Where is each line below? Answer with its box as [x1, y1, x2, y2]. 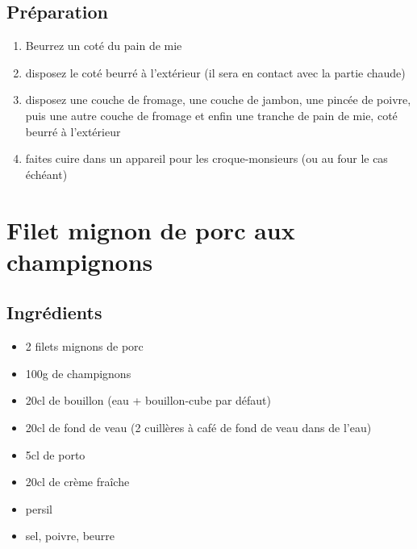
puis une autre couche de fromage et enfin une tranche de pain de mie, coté [25, 106, 398, 123]
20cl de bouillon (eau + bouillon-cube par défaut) [25, 392, 272, 409]
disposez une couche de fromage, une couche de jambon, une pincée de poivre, [25, 91, 411, 108]
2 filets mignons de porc [25, 338, 144, 355]
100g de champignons [25, 364, 131, 381]
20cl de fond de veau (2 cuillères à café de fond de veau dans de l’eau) [25, 418, 372, 435]
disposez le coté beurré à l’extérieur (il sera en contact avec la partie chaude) [25, 64, 406, 81]
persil [25, 500, 52, 517]
